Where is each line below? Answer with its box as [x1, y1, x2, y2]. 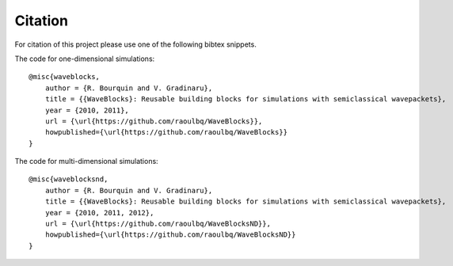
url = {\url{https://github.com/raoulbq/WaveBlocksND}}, [44, 219, 271, 229]
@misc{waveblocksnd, [29, 175, 108, 184]
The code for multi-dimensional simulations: [14, 157, 158, 166]
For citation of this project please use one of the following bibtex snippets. [14, 40, 257, 49]
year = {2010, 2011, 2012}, [44, 208, 154, 217]
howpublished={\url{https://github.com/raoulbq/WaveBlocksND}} [44, 230, 296, 239]
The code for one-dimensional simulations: [14, 54, 155, 63]
